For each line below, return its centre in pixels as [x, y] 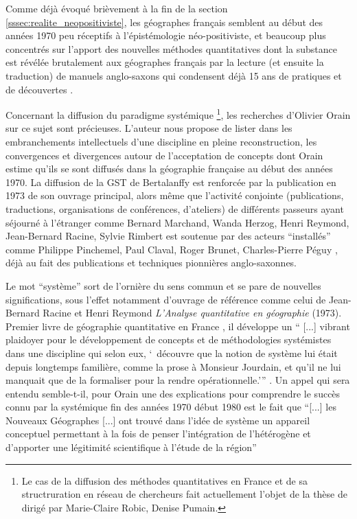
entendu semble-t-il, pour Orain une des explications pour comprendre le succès [173, 393]
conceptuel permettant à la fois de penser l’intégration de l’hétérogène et [158, 434]
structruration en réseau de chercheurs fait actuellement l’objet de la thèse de [184, 494]
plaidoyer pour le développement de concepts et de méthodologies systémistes [169, 339]
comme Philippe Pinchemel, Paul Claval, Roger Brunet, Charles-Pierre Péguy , [172, 249]
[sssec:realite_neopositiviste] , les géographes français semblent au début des [164, 22]
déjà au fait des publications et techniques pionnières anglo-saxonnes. [151, 263]
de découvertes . [39, 89]
